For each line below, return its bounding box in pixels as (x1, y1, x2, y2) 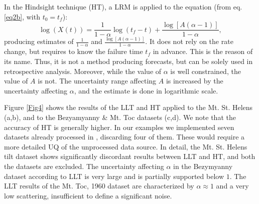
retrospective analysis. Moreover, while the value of (4, 65, 162, 76)
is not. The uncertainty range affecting (38, 75, 157, 86)
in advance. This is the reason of (153, 46, 253, 56)
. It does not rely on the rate (145, 36, 233, 46)
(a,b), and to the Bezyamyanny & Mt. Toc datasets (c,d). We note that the (4, 111, 236, 122)
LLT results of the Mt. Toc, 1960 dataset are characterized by (4, 180, 194, 191)
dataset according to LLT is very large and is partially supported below (4, 170, 224, 181)
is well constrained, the (170, 65, 241, 76)
